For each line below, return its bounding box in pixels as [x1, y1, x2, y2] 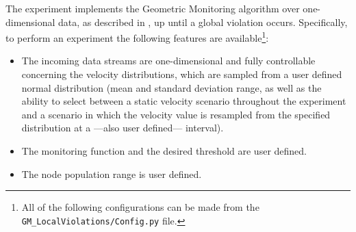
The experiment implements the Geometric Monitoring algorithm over [5, 1, 300, 15]
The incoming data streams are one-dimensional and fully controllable [21, 53, 316, 68]
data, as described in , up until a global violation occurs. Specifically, [58, 14, 348, 29]
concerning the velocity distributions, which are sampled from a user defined [21, 67, 342, 81]
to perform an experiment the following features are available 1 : [5, 29, 269, 44]
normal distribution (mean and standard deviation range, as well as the [21, 80, 322, 94]
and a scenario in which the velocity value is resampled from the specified [21, 107, 331, 121]
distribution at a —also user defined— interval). [21, 120, 224, 135]
